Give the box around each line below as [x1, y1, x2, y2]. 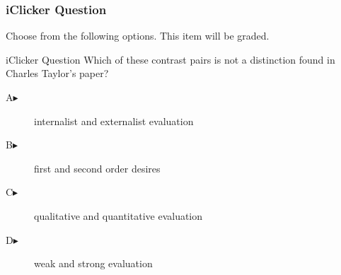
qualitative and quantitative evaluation [34, 208, 203, 223]
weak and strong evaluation [34, 256, 153, 271]
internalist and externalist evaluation [34, 113, 194, 128]
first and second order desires [34, 160, 161, 175]
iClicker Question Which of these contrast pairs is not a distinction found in [6, 52, 335, 66]
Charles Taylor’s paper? [6, 66, 109, 81]
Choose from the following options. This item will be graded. [6, 28, 270, 43]
